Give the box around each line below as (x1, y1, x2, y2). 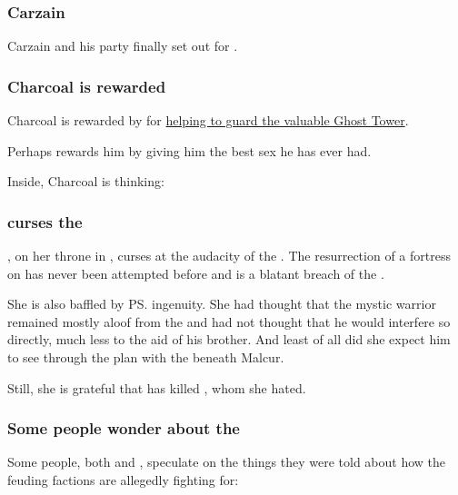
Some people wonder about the (7, 417, 240, 440)
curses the (7, 210, 83, 233)
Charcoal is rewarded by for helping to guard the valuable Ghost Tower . (7, 111, 409, 130)
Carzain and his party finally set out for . (7, 36, 238, 55)
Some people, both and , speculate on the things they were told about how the (7, 452, 446, 471)
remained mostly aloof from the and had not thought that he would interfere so (7, 312, 451, 331)
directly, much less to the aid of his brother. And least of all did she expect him (7, 330, 451, 349)
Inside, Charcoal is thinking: (7, 172, 164, 191)
